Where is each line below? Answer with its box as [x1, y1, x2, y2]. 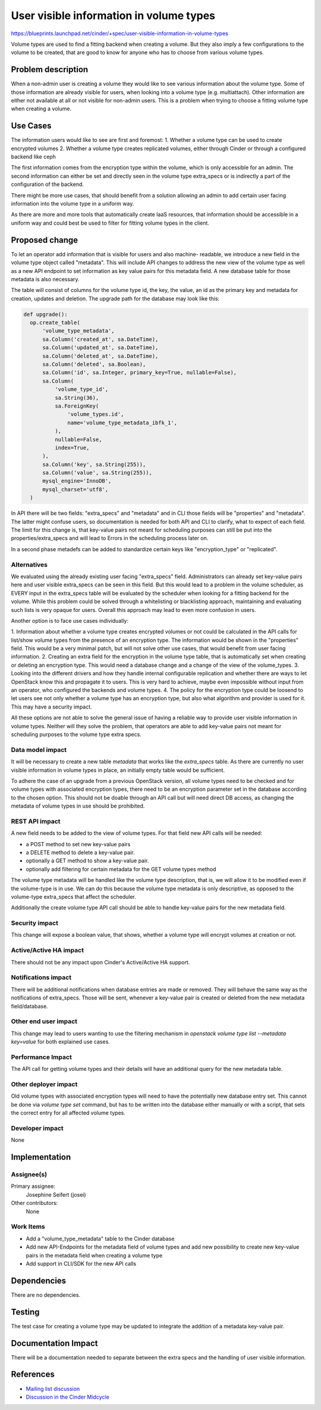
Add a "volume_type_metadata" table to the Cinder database [26, 1235, 175, 1242]
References [11, 1369, 55, 1380]
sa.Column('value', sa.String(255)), [42, 470, 153, 476]
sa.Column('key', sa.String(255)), [42, 461, 146, 468]
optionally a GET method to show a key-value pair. [26, 857, 149, 864]
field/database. [11, 1002, 48, 1010]
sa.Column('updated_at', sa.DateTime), [42, 344, 159, 351]
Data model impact [11, 746, 67, 754]
